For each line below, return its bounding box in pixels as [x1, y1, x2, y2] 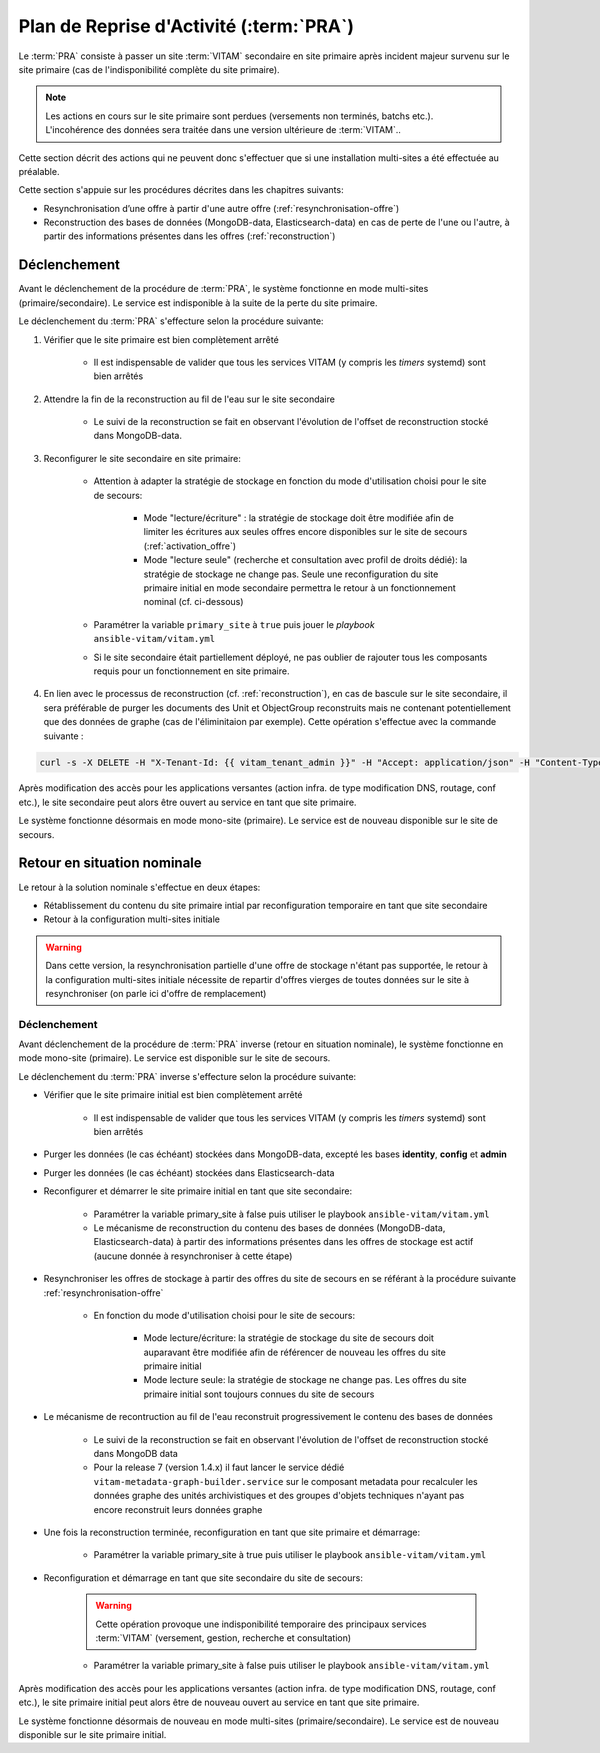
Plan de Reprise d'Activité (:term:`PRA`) [18, 15, 355, 37]
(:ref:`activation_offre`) [143, 540, 237, 552]
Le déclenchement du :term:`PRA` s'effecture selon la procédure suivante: [18, 315, 324, 327]
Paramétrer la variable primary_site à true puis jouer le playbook [93, 618, 375, 630]
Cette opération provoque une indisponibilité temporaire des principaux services [95, 1618, 427, 1630]
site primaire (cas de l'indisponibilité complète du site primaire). [18, 63, 280, 75]
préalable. [18, 165, 60, 177]
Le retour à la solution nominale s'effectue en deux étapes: [18, 881, 261, 893]
